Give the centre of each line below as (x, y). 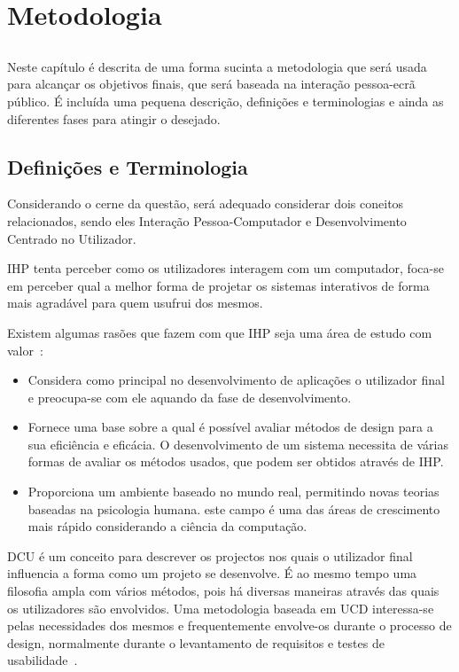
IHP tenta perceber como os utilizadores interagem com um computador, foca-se (226, 268)
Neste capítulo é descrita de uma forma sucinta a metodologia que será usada (217, 66)
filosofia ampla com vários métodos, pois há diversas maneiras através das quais (223, 591)
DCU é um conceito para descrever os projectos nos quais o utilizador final (210, 555)
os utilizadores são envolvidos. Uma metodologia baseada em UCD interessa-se (221, 608)
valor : (25, 350)
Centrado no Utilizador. (72, 238)
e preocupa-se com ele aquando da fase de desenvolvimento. (190, 397)
